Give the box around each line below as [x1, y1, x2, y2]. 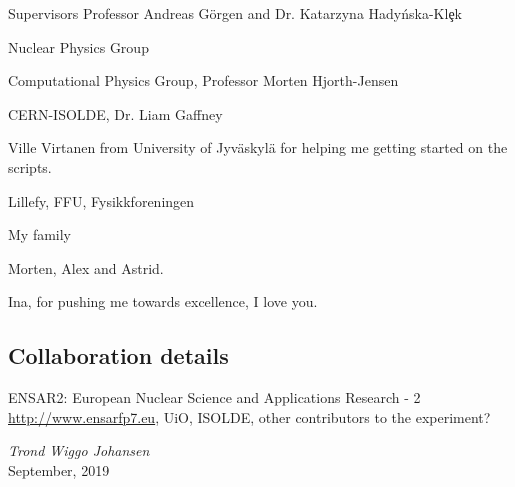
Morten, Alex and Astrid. [8, 257, 164, 278]
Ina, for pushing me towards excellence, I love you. [8, 291, 318, 312]
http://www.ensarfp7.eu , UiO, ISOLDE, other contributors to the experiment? [8, 406, 491, 427]
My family [8, 224, 72, 245]
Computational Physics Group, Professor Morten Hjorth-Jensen [8, 70, 399, 91]
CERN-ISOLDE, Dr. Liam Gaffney [8, 103, 223, 124]
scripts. [8, 156, 52, 177]
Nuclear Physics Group [8, 36, 149, 57]
